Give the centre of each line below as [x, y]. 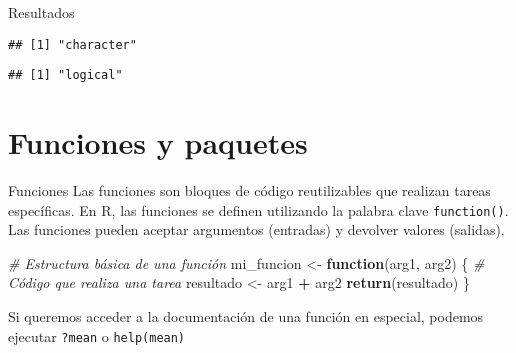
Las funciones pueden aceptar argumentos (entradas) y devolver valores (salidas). [256, 229]
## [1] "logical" [65, 75]
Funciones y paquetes [158, 142]
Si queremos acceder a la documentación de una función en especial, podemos [246, 316]
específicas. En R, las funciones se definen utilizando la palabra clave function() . [258, 209]
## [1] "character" [72, 44]
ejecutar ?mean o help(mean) [97, 335]
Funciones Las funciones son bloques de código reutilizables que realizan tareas [249, 190]
